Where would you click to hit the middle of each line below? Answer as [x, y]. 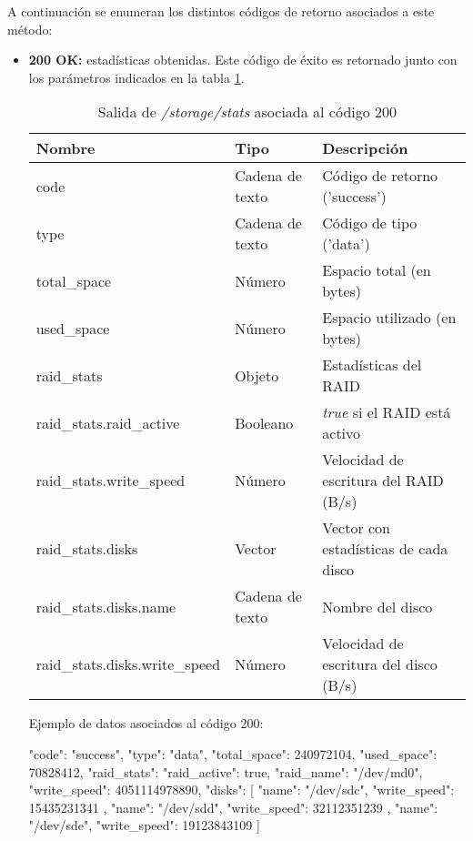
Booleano [264, 422]
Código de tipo [370, 223]
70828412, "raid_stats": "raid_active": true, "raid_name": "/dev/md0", [226, 771]
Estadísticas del [372, 365]
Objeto [257, 375]
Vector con [356, 528]
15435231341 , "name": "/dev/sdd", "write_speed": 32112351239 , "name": [233, 807]
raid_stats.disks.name [106, 606]
